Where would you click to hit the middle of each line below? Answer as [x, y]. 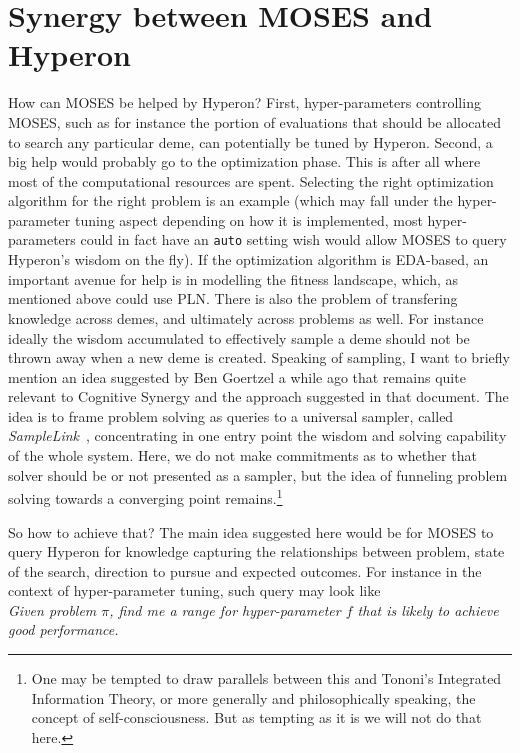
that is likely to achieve [428, 609]
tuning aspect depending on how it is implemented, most [248, 219]
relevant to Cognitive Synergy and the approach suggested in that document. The [258, 396]
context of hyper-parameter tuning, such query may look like [194, 590]
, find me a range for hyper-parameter [225, 609]
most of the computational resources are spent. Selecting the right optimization [251, 180]
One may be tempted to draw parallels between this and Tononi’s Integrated [266, 678]
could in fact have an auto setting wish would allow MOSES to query [293, 239]
